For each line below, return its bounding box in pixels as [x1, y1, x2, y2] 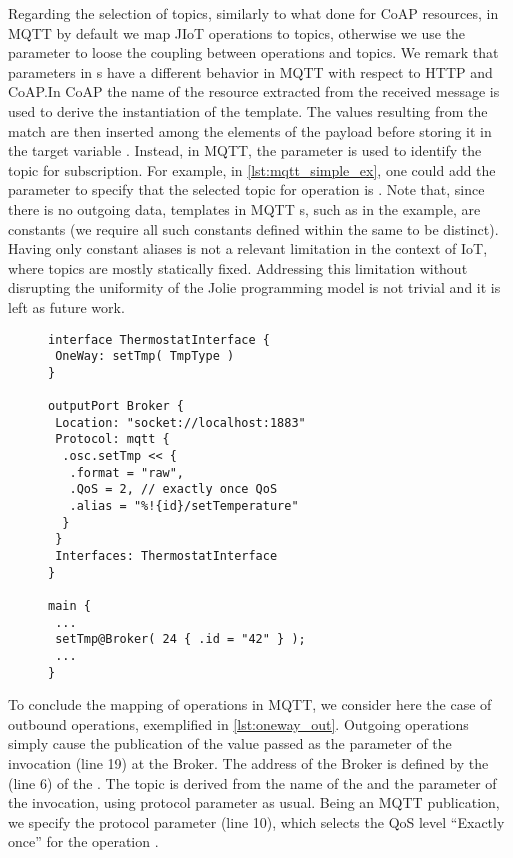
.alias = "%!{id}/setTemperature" [69, 499, 299, 514]
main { [48, 599, 91, 613]
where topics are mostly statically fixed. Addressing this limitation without [8, 257, 468, 278]
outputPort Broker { [48, 399, 185, 414]
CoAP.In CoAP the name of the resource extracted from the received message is [8, 81, 500, 102]
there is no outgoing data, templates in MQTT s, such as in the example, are [8, 198, 481, 219]
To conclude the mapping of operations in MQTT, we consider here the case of [8, 694, 492, 715]
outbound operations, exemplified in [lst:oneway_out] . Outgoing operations [8, 713, 469, 734]
